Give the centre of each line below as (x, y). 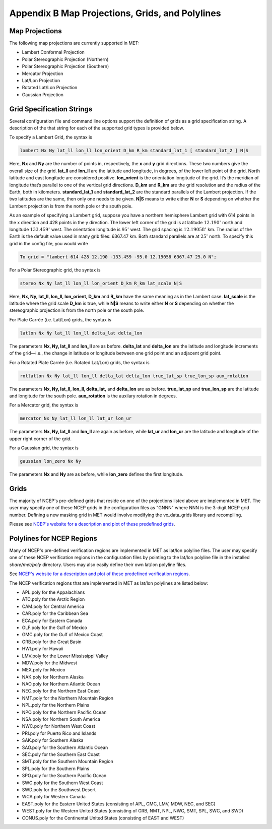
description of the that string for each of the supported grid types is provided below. (97, 128)
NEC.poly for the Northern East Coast (61, 691)
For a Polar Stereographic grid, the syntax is (55, 270)
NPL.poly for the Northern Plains (56, 705)
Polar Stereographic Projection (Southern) (65, 66)
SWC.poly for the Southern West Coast (62, 783)
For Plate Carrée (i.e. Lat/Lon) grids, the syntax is (60, 319)
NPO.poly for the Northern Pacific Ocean (64, 712)
